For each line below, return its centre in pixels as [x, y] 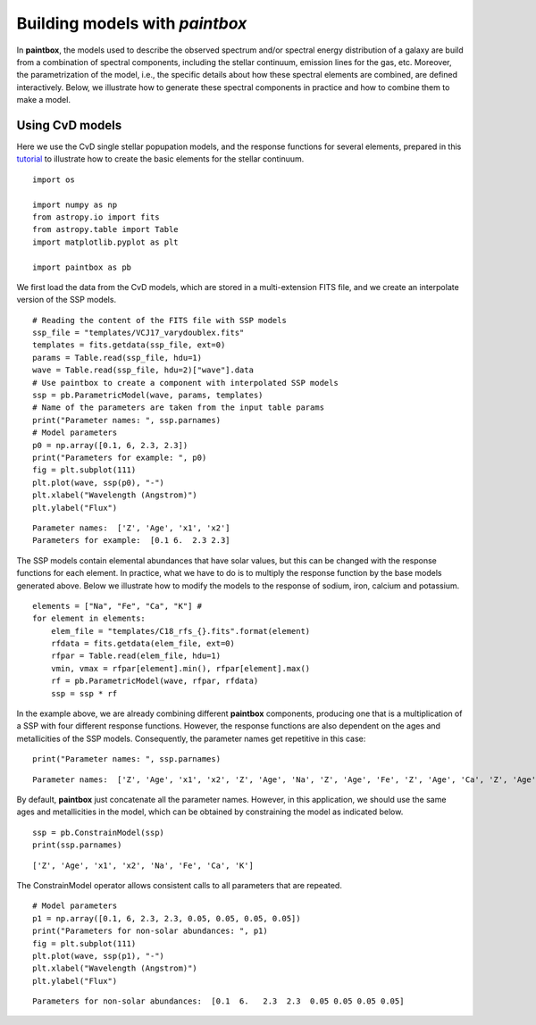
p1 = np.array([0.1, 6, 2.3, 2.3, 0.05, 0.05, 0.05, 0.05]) [167, 918]
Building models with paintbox [132, 23]
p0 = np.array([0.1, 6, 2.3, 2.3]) [110, 445]
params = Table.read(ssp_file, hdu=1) [117, 358]
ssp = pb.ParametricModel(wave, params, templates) [148, 396]
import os [54, 179]
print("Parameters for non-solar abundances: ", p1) [150, 931]
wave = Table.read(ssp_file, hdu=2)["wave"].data [143, 370]
